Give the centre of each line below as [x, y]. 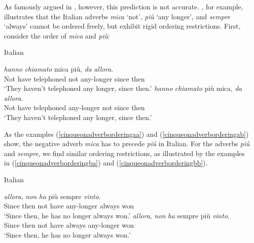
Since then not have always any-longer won [69, 225]
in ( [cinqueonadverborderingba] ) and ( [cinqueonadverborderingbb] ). [106, 163]
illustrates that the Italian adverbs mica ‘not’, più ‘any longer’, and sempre [117, 16]
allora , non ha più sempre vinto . [53, 196]
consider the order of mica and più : [57, 35]
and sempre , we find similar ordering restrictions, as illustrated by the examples [125, 153]
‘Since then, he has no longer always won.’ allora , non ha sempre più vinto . [117, 215]
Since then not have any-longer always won [69, 206]
